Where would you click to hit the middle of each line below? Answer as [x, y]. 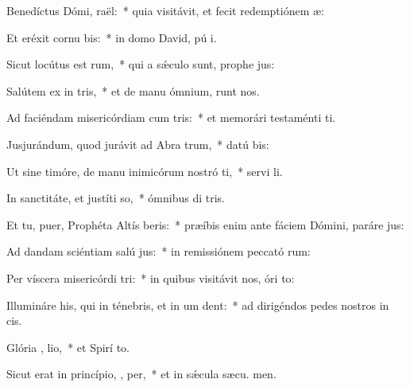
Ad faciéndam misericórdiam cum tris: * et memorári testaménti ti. [171, 117]
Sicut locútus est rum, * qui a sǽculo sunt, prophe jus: [141, 64]
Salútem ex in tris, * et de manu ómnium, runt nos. [133, 90]
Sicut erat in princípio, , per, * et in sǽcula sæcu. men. [141, 374]
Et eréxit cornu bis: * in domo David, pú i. [112, 37]
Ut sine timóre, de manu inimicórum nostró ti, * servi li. [145, 171]
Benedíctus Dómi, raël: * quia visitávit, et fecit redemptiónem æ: [165, 10]
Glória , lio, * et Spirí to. [68, 347]
